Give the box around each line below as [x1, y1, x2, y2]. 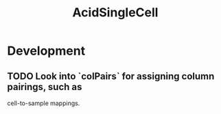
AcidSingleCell [72, 5, 159, 20]
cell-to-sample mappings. [7, 99, 80, 107]
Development [7, 43, 86, 59]
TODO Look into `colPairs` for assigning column [7, 70, 215, 82]
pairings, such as [7, 81, 82, 93]
